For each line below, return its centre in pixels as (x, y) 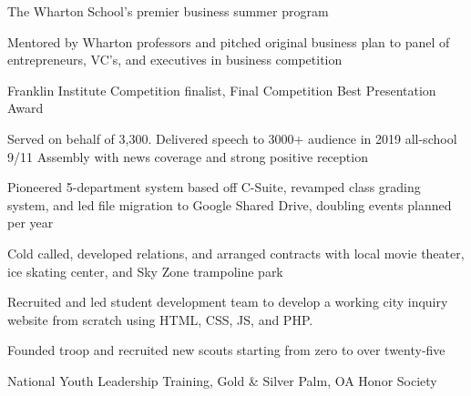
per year (31, 223)
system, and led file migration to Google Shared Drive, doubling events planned (230, 204)
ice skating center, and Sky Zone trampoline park (145, 271)
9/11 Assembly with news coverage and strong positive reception (188, 156)
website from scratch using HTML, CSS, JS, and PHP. (160, 319)
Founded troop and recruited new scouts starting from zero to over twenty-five (226, 350)
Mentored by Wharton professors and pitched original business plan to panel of (229, 41)
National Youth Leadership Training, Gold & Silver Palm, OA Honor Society (222, 380)
